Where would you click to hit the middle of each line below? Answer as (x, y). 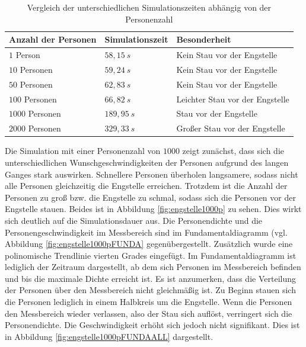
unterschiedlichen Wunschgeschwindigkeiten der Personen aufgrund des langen (147, 162)
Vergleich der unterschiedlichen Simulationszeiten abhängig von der (149, 7)
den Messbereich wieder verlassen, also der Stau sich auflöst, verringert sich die (149, 313)
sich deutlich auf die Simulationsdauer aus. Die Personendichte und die (134, 220)
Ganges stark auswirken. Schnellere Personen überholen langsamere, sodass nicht (152, 174)
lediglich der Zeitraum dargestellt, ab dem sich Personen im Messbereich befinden (153, 267)
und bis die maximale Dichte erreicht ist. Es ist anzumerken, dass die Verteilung (150, 278)
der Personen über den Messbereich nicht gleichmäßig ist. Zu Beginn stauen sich (150, 290)
